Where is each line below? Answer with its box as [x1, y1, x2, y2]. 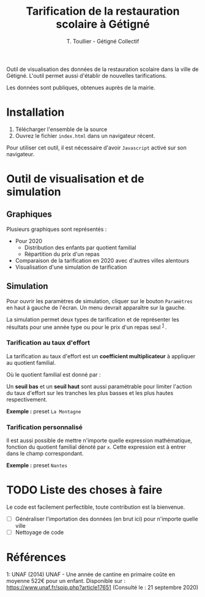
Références [6, 550, 66, 565]
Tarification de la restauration [26, 4, 180, 18]
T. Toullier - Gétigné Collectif [66, 37, 140, 45]
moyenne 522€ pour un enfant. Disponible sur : [6, 577, 125, 584]
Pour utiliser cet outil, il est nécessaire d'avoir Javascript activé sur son [6, 144, 187, 151]
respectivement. [6, 396, 48, 403]
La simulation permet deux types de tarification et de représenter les [6, 315, 179, 323]
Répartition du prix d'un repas [24, 250, 100, 258]
